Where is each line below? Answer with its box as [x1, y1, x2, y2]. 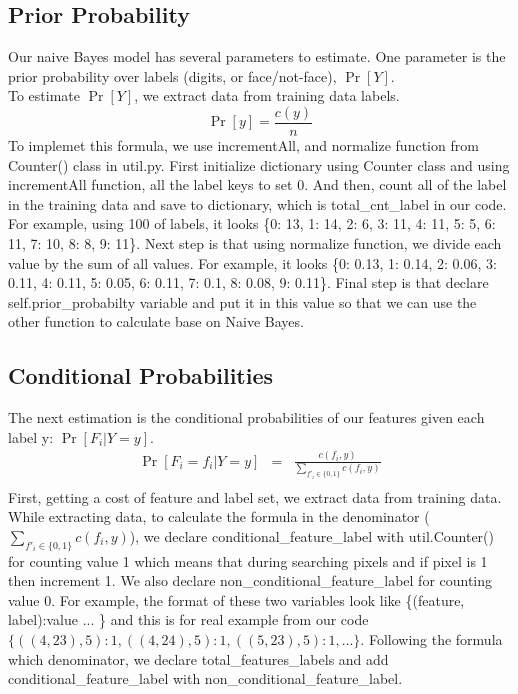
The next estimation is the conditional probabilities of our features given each [8, 407, 485, 428]
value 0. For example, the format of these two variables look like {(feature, [8, 589, 465, 610]
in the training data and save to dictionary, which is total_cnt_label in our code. [8, 193, 507, 214]
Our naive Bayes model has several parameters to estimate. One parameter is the [8, 46, 506, 67]
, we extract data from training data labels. [134, 85, 400, 106]
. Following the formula [360, 628, 503, 649]
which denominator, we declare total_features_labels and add [8, 648, 389, 669]
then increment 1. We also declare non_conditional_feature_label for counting [8, 570, 493, 591]
